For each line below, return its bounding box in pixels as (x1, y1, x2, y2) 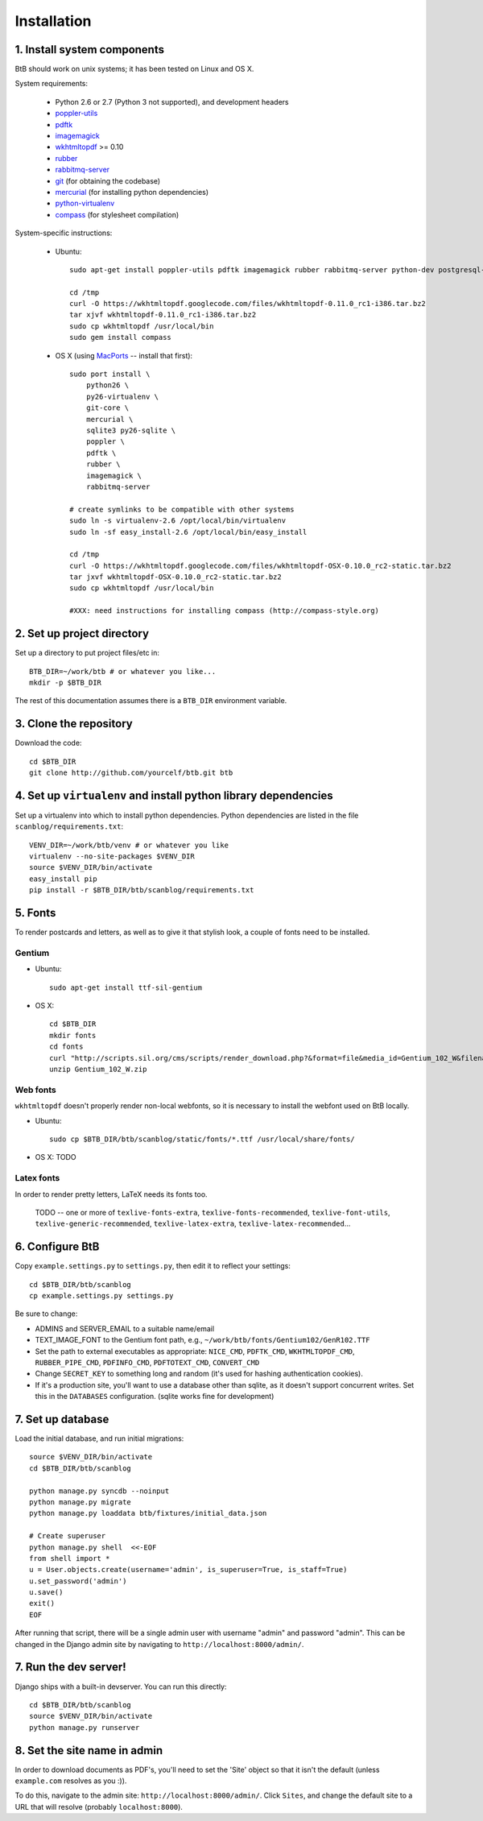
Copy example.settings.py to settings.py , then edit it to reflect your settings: (14, 1261, 291, 1271)
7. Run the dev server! (14, 1660, 126, 1674)
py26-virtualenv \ (85, 391, 159, 401)
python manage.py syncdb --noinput (29, 1486, 170, 1496)
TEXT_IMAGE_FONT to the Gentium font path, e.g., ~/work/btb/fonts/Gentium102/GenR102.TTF (35, 1335, 370, 1345)
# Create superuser (29, 1531, 106, 1541)
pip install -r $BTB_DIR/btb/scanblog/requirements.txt (29, 886, 254, 895)
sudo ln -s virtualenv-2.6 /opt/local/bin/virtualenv (69, 516, 286, 525)
